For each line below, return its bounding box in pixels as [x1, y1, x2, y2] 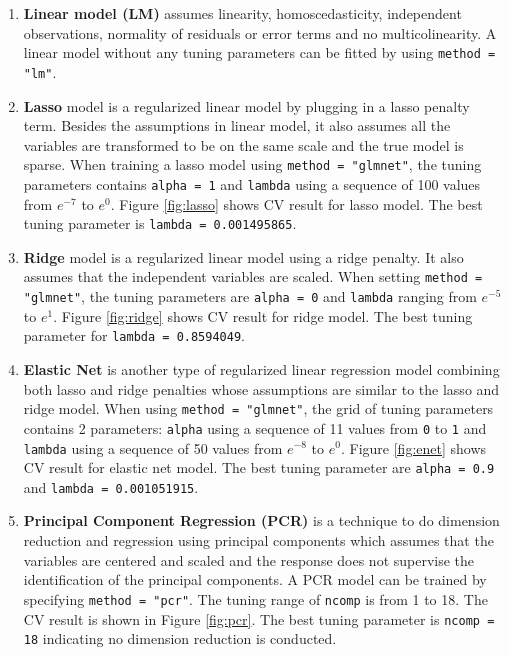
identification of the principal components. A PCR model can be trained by [23, 569, 487, 590]
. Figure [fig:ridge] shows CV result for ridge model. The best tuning [53, 305, 473, 326]
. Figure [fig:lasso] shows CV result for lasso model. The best [110, 193, 483, 214]
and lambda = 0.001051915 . [23, 476, 199, 497]
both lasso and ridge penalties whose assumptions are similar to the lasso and [23, 378, 500, 399]
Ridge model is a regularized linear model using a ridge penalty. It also [23, 246, 464, 267]
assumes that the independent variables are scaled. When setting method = [23, 266, 483, 287]
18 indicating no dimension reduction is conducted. [23, 628, 337, 649]
